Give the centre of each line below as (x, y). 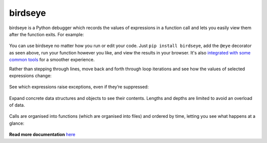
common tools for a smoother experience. (52, 60)
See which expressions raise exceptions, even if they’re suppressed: (79, 87)
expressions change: (30, 75)
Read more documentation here (42, 135)
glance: (17, 123)
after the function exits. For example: (46, 34)
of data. (17, 105)
